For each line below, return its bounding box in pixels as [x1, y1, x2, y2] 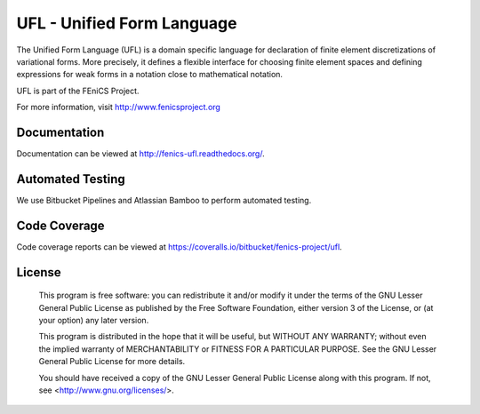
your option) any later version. [38, 315, 149, 326]
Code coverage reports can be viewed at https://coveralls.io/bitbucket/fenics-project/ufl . [16, 241, 342, 252]
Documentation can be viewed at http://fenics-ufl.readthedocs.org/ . [16, 148, 266, 159]
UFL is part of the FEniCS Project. [16, 85, 140, 96]
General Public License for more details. [38, 356, 186, 367]
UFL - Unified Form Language [16, 13, 237, 33]
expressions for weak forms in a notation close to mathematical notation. [16, 69, 284, 80]
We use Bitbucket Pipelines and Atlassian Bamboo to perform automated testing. [16, 195, 312, 205]
